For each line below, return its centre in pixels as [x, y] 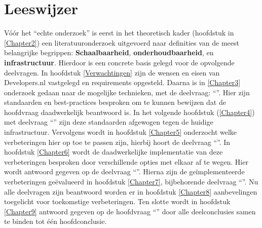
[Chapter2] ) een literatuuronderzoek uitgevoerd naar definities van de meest [122, 42]
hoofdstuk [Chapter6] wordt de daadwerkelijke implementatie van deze [114, 152]
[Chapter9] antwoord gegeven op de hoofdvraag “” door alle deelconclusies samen [130, 211]
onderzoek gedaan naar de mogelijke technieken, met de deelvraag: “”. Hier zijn [127, 92]
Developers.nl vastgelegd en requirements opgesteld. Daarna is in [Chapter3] [122, 82]
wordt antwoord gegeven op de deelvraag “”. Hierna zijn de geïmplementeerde [124, 172]
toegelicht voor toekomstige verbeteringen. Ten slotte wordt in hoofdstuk [117, 201]
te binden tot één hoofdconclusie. [55, 221]
